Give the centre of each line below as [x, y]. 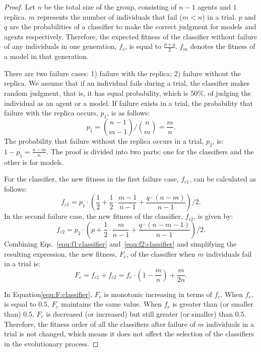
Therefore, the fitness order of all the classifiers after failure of [100, 324]
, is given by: [213, 216]
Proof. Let [20, 7]
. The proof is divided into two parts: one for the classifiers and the [150, 151]
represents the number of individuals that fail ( [110, 16]
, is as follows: [128, 113]
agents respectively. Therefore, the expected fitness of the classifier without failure [130, 36]
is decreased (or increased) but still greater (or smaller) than [140, 313]
